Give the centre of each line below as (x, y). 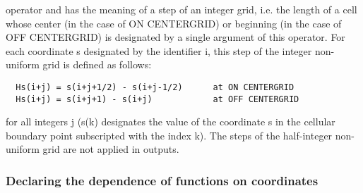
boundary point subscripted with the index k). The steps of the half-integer (169, 135)
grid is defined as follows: (97, 64)
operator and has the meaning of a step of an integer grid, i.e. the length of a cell (181, 9)
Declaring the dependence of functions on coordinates (162, 180)
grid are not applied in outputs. (111, 149)
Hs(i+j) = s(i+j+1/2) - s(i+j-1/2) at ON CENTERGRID (155, 87)
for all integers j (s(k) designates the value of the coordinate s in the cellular (171, 122)
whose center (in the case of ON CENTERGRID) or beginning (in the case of (174, 23)
